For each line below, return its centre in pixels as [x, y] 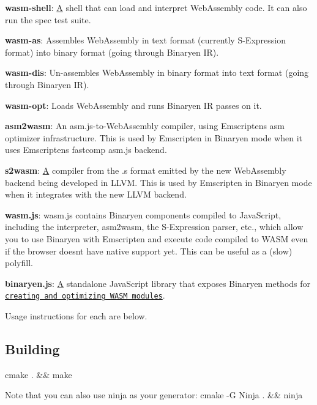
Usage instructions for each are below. [76, 315]
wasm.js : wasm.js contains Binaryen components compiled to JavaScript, [143, 214]
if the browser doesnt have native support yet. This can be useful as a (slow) [149, 251]
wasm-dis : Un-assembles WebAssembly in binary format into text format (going [157, 72]
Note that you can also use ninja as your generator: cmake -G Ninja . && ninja [154, 395]
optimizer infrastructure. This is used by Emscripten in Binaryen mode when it [154, 137]
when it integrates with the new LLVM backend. [96, 194]
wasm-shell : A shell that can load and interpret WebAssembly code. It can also [156, 7]
